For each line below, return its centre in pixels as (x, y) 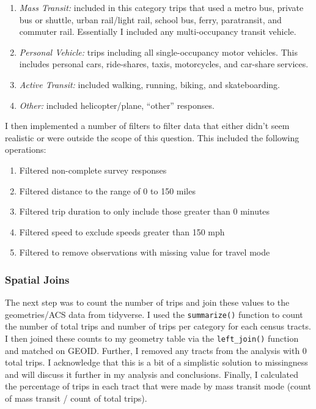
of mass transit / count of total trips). (76, 398)
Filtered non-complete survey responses (93, 170)
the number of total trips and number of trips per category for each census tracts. (158, 326)
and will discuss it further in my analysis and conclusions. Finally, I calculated (152, 374)
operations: (26, 149)
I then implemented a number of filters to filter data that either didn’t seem (147, 126)
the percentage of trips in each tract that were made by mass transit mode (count (158, 386)
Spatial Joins (37, 279)
